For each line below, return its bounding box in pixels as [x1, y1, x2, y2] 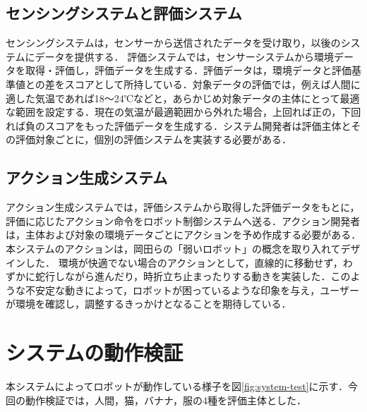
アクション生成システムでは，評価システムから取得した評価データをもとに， [6, 200, 360, 214]
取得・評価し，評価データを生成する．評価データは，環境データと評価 [25, 63, 351, 78]
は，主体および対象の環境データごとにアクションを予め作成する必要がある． [6, 227, 361, 242]
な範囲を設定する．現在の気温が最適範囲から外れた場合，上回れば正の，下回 [6, 104, 361, 119]
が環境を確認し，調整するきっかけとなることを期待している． [6, 296, 291, 311]
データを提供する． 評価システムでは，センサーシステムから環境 [35, 49, 335, 63]
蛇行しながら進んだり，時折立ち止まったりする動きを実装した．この [35, 269, 351, 284]
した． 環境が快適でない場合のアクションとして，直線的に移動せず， [25, 255, 343, 269]
